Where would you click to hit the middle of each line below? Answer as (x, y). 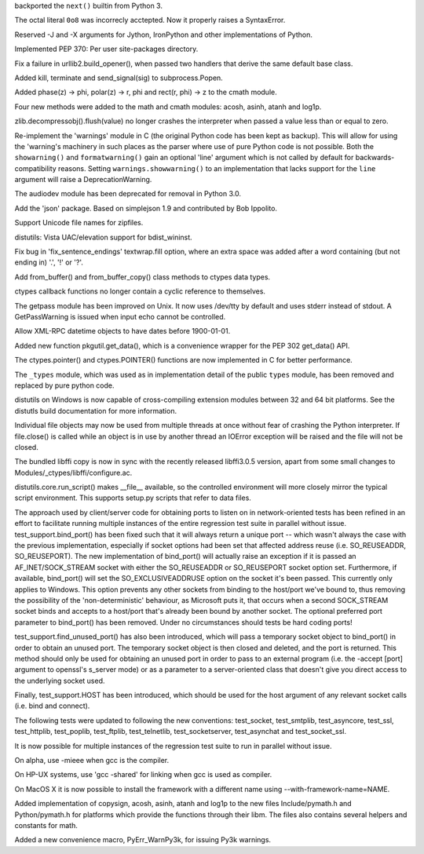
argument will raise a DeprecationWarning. (83, 180)
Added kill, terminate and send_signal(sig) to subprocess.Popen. (119, 78)
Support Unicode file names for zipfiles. (79, 223)
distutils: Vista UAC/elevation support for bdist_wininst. (103, 237)
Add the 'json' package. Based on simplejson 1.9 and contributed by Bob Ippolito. (146, 208)
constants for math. (46, 825)
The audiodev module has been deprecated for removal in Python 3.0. (128, 194)
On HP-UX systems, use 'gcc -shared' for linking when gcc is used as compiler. (143, 775)
